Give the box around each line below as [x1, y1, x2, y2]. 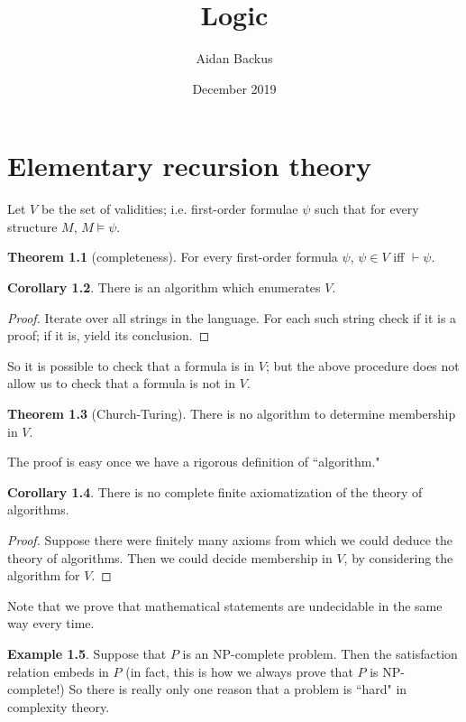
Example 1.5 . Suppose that [7, 643, 167, 662]
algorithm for [7, 566, 80, 585]
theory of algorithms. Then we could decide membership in [7, 548, 333, 567]
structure [7, 217, 58, 236]
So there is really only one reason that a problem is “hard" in [69, 680, 407, 699]
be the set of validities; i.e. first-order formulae [41, 199, 298, 218]
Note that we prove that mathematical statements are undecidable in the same [7, 596, 443, 615]
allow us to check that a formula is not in [7, 374, 235, 393]
